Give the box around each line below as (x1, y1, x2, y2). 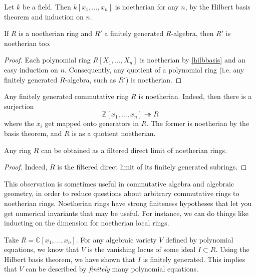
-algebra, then (171, 28, 214, 38)
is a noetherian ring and (19, 28, 93, 38)
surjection (4, 100, 34, 111)
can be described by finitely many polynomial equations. (26, 263, 198, 274)
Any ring (4, 144, 32, 155)
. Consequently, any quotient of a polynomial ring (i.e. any (64, 64, 244, 74)
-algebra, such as (65, 74, 116, 84)
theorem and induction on (4, 11, 84, 21)
